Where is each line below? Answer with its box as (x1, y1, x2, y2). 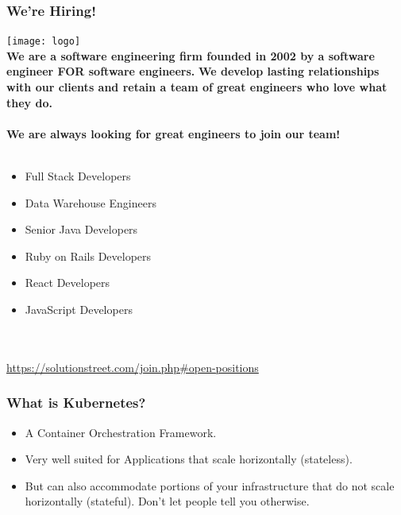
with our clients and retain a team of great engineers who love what (6, 79, 388, 95)
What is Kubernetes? (6, 393, 146, 412)
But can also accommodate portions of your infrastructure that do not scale (25, 477, 395, 494)
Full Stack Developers (25, 168, 131, 184)
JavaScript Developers (25, 301, 133, 317)
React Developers (25, 274, 110, 291)
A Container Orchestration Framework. (25, 424, 217, 440)
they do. (6, 94, 52, 110)
